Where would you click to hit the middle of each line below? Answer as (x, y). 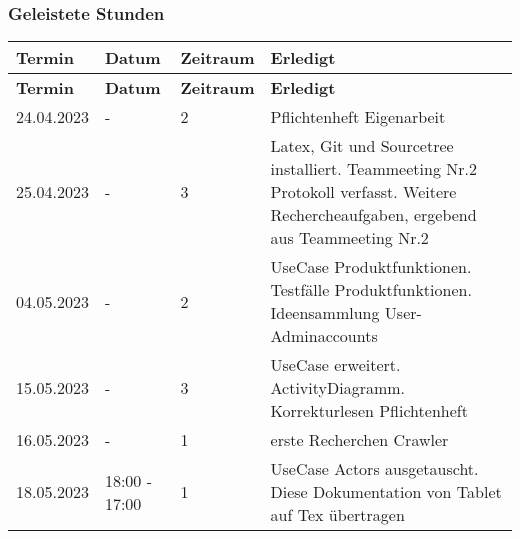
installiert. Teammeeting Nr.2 (373, 169)
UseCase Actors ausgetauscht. (374, 469)
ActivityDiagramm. (338, 388)
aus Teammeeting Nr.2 (349, 238)
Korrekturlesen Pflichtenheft (369, 411)
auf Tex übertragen (337, 515)
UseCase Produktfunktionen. (371, 267)
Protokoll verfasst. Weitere (363, 192)
